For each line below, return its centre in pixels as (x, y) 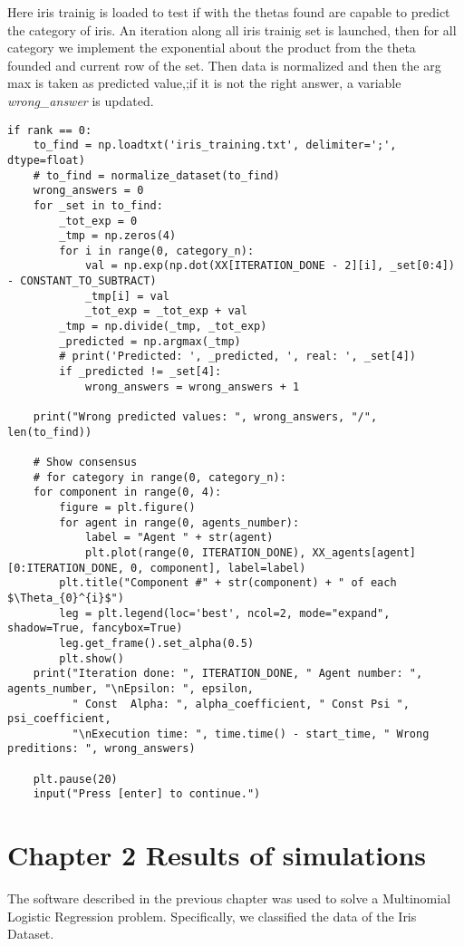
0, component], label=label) (218, 568)
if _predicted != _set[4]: (140, 372)
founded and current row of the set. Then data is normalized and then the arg (224, 65)
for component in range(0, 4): (127, 492)
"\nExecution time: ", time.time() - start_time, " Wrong (251, 734)
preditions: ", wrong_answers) (101, 749)
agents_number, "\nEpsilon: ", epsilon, (131, 688)
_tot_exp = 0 (98, 221)
